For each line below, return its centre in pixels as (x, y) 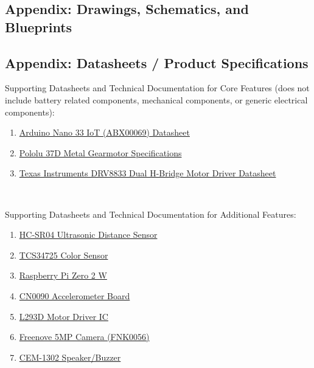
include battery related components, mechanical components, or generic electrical (156, 99)
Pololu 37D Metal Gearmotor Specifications (100, 152)
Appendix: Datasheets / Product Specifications (157, 62)
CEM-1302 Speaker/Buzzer (70, 357)
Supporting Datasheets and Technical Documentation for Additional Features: (151, 214)
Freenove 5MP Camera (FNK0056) (84, 337)
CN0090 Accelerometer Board (75, 295)
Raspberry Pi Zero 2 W (63, 275)
